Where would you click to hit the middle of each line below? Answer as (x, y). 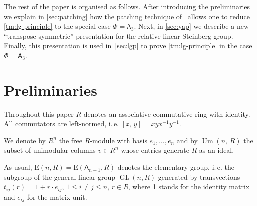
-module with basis (119, 140)
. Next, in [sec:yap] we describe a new (192, 26)
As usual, (18, 167)
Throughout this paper (39, 113)
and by (187, 140)
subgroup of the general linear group (60, 176)
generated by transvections (199, 176)
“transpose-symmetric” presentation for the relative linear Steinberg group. (119, 36)
